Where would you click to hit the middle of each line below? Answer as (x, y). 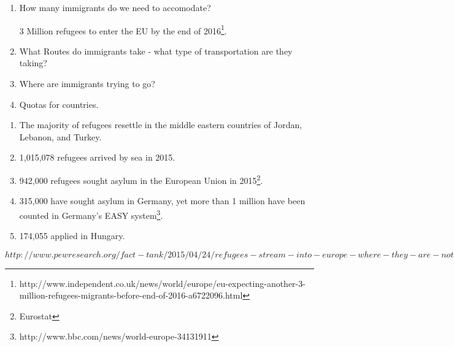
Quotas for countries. (59, 104)
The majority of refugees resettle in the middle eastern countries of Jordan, (161, 125)
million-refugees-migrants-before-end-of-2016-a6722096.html (131, 295)
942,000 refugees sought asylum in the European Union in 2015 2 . (141, 179)
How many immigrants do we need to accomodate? (115, 7)
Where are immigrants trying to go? (87, 84)
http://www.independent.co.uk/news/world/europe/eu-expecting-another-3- (162, 283)
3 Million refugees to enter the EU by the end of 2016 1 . (123, 29)
